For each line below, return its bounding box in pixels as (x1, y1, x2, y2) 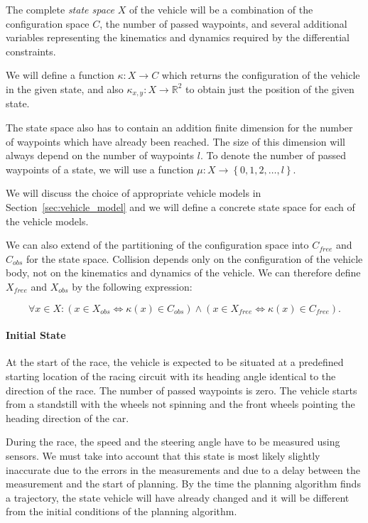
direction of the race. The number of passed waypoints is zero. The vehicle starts (6, 382, 357, 397)
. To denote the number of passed (200, 148, 347, 163)
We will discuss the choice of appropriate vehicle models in (6, 185, 261, 200)
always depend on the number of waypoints (6, 148, 195, 163)
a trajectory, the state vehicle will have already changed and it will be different (6, 490, 350, 505)
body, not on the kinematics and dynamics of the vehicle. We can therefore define (6, 265, 361, 280)
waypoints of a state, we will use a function (6, 161, 194, 176)
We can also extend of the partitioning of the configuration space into (6, 237, 309, 252)
